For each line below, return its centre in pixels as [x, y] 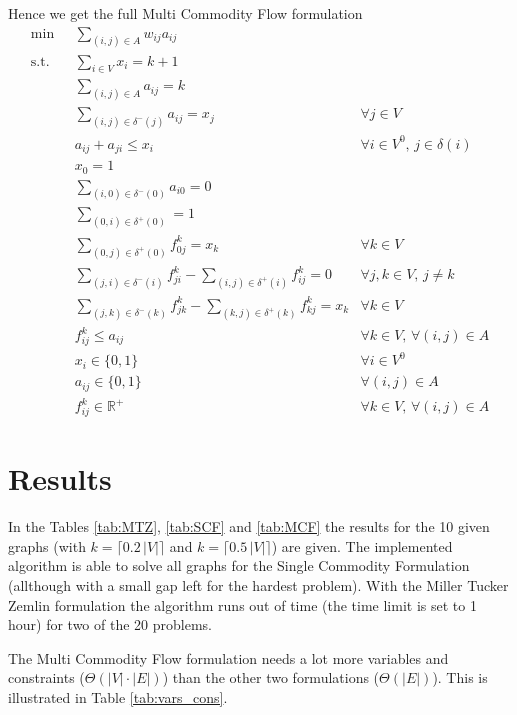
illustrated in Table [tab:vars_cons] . [118, 696]
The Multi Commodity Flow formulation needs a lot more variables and [228, 657]
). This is [460, 677]
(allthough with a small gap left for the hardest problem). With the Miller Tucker [258, 584]
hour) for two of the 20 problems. [110, 624]
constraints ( [46, 677]
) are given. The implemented [362, 545]
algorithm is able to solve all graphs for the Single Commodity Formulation [239, 565]
